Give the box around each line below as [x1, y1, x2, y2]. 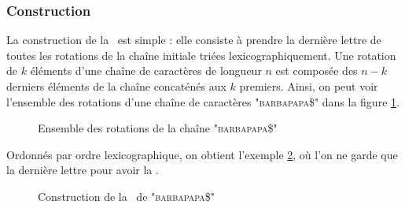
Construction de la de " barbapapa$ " [38, 188, 215, 204]
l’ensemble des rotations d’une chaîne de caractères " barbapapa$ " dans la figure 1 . [6, 93, 399, 110]
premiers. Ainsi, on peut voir [239, 78, 378, 94]
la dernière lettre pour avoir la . [6, 162, 159, 178]
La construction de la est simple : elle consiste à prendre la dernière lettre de [6, 32, 381, 48]
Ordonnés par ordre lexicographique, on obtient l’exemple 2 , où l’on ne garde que [6, 146, 398, 162]
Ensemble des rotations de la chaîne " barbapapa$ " [38, 120, 278, 136]
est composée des [275, 62, 358, 79]
